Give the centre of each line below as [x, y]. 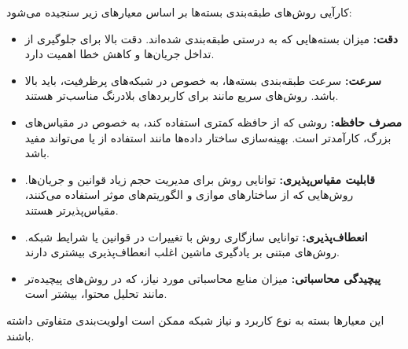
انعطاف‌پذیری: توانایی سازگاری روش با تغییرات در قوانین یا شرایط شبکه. [196, 236]
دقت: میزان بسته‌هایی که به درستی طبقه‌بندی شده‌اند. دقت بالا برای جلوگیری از [211, 38]
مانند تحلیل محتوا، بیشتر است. [96, 294]
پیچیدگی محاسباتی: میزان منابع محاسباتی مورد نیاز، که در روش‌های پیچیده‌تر [203, 278]
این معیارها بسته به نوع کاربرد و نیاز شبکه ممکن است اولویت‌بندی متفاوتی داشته [195, 320]
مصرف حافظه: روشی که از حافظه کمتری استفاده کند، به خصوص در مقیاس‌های [213, 121]
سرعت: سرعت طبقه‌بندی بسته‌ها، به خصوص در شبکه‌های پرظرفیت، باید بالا [203, 80]
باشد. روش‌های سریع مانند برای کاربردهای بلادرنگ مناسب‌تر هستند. [182, 96]
